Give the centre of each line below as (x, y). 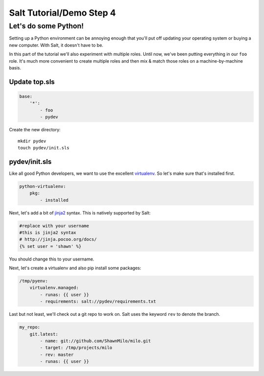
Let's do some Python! (46, 26)
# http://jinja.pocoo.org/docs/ (58, 239)
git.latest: (44, 334)
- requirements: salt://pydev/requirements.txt (98, 302)
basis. (15, 68)
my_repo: (30, 327)
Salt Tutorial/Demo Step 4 (62, 13)
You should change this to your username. (52, 259)
